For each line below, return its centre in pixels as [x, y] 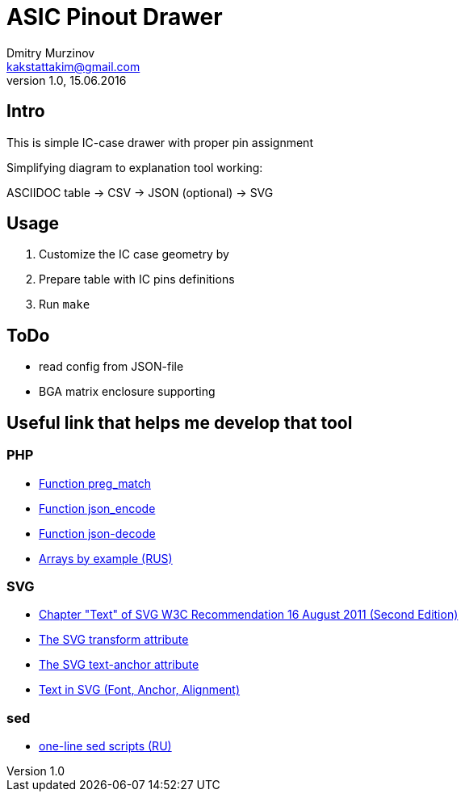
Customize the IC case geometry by [134, 254]
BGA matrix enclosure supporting [127, 392]
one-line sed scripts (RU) [105, 746]
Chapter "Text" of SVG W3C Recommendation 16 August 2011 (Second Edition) [249, 615]
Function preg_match [95, 483]
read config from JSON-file [111, 367]
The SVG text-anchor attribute [119, 665]
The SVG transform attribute [114, 640]
